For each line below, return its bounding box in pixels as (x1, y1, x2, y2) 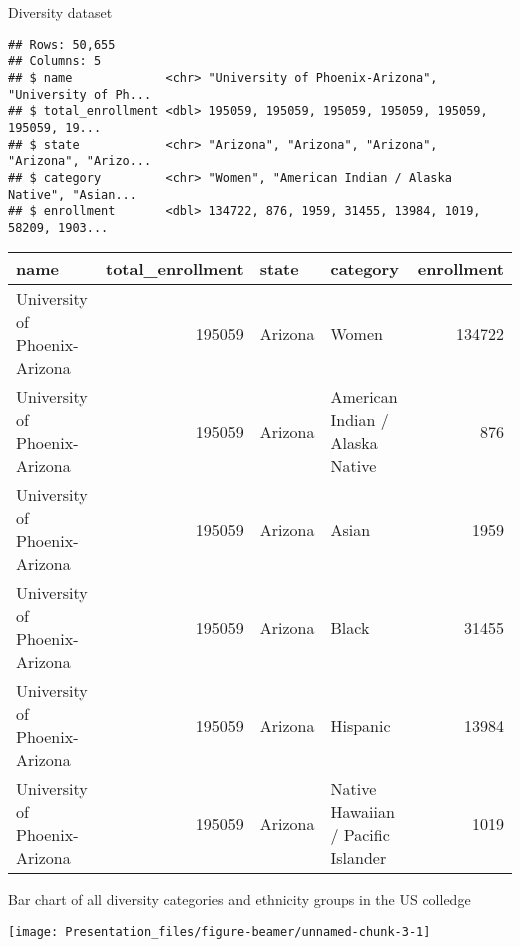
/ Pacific (330, 823, 390, 847)
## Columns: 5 (8, 54, 102, 69)
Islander (330, 846, 387, 870)
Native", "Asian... (8, 187, 137, 202)
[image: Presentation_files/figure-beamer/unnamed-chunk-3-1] (8, 925, 431, 940)
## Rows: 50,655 (8, 37, 116, 52)
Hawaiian (330, 800, 395, 824)
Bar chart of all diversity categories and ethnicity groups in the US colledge (8, 889, 471, 910)
